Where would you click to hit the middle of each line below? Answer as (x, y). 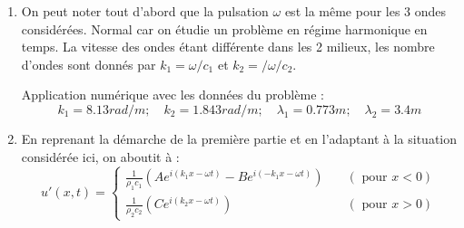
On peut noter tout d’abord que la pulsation (145, 11)
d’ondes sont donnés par (89, 64)
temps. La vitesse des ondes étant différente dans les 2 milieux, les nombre (228, 47)
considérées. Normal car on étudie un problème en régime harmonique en (224, 28)
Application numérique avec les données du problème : (173, 95)
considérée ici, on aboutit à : (100, 156)
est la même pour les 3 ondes (365, 11)
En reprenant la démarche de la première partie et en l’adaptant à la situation (239, 138)
